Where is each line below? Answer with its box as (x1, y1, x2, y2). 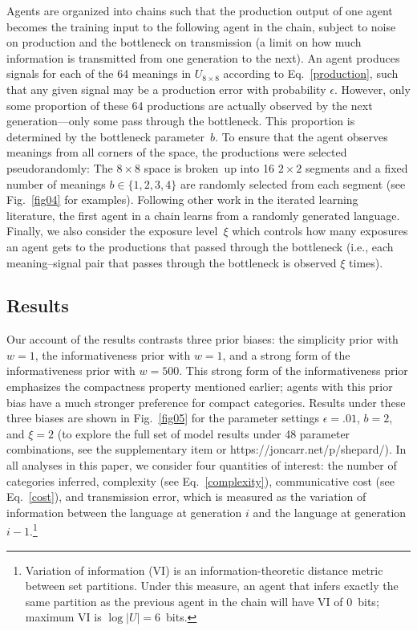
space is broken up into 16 (144, 159, 275, 176)
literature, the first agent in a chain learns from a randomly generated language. (6, 206, 400, 223)
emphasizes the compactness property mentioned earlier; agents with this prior (6, 378, 393, 395)
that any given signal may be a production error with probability (6, 80, 326, 97)
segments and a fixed (305, 159, 408, 176)
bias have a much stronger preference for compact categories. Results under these (6, 393, 406, 410)
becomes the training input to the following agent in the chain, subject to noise (6, 18, 396, 35)
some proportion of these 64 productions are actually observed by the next (6, 96, 373, 113)
